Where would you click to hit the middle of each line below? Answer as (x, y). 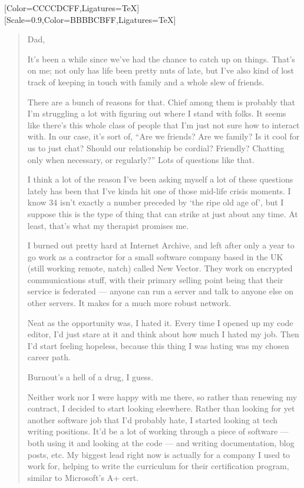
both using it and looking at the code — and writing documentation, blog (161, 443)
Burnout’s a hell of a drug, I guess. (90, 377)
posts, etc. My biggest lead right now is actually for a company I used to (159, 454)
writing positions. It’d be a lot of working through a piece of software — (158, 431)
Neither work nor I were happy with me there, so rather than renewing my (162, 396)
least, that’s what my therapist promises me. (108, 225)
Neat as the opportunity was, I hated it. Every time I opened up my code (160, 322)
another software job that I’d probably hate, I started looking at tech (153, 419)
